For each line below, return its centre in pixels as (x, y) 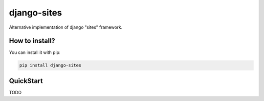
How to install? (32, 41)
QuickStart (26, 81)
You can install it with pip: (35, 52)
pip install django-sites (50, 65)
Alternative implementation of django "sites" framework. (66, 27)
